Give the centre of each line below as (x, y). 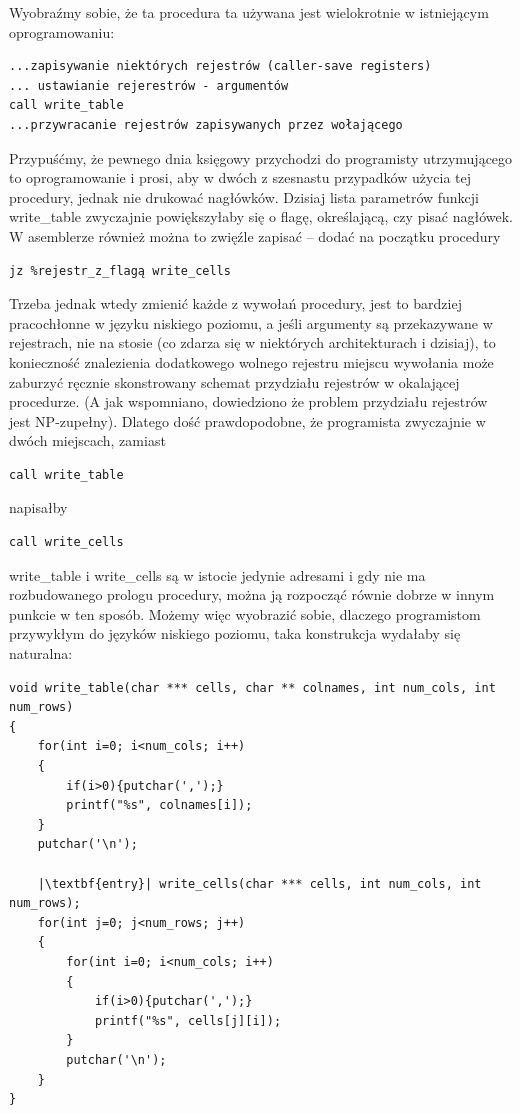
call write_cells (66, 542)
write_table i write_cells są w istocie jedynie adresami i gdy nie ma (217, 574)
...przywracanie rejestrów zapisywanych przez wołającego (206, 124)
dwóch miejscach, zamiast (87, 440)
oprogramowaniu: (62, 31)
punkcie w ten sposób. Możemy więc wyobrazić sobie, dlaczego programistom (245, 613)
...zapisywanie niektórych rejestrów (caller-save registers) (220, 66)
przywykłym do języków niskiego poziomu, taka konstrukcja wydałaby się (235, 633)
